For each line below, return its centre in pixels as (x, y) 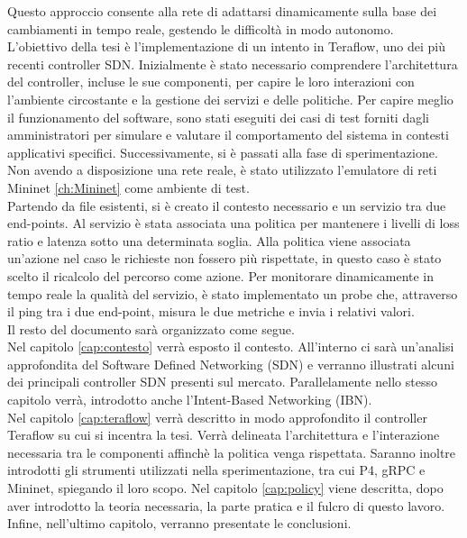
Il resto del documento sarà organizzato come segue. (151, 328)
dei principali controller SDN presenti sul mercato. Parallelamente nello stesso (222, 382)
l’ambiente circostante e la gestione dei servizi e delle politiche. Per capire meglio (230, 99)
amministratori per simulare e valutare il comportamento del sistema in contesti (228, 135)
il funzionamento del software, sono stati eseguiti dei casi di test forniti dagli (218, 117)
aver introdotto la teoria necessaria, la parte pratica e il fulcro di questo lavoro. (226, 505)
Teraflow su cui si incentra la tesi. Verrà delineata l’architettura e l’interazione (224, 435)
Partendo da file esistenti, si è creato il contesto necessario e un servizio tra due (227, 205)
